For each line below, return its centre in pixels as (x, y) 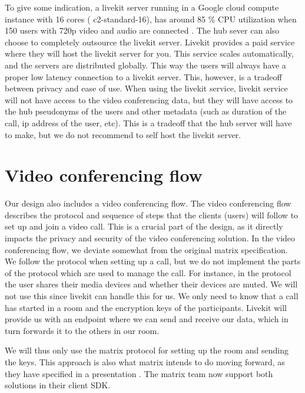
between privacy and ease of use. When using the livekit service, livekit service (146, 88)
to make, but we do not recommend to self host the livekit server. (123, 134)
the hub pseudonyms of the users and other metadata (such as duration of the (146, 111)
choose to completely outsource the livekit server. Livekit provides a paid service (150, 42)
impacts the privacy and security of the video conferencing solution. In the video (150, 238)
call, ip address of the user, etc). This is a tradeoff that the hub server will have (148, 122)
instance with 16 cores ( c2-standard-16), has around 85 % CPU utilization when (151, 19)
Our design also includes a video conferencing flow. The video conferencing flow (148, 203)
